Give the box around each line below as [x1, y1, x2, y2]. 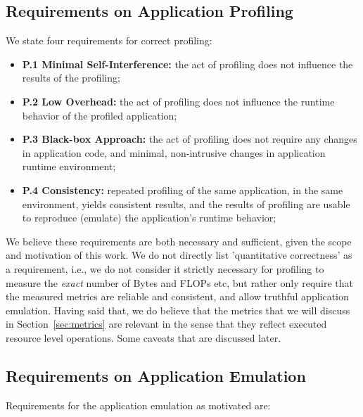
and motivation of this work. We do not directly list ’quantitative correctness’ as [6, 248, 352, 262]
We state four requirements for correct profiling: [6, 33, 212, 48]
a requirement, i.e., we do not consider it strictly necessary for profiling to [6, 261, 324, 276]
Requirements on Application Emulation [6, 364, 306, 386]
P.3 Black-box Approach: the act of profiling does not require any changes [22, 131, 357, 146]
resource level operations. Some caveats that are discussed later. [6, 330, 281, 345]
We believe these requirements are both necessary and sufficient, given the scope [6, 233, 352, 248]
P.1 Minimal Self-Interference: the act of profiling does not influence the [22, 56, 353, 71]
